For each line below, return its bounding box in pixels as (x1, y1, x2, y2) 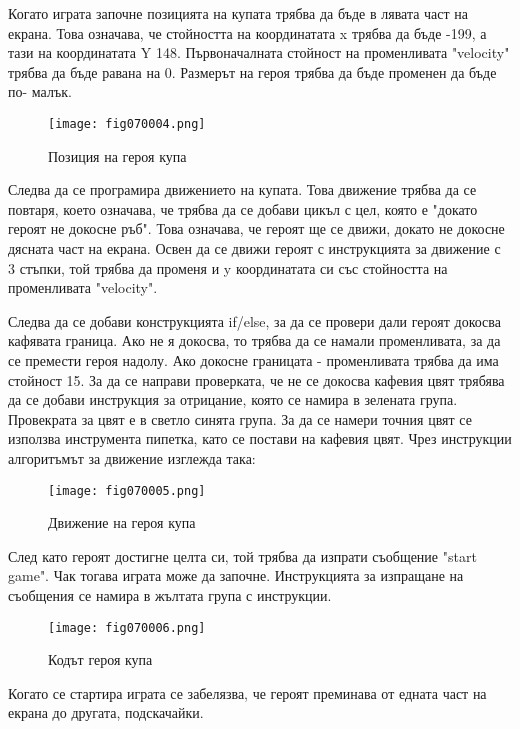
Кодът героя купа (48, 649, 153, 670)
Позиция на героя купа (48, 145, 187, 166)
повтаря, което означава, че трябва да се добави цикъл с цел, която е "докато (8, 198, 478, 219)
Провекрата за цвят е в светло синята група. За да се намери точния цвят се (8, 408, 472, 429)
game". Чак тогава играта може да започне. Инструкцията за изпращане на (8, 565, 464, 586)
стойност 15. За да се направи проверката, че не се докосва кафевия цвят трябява (8, 369, 505, 390)
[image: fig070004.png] (48, 116, 206, 131)
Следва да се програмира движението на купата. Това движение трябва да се (8, 179, 477, 200)
